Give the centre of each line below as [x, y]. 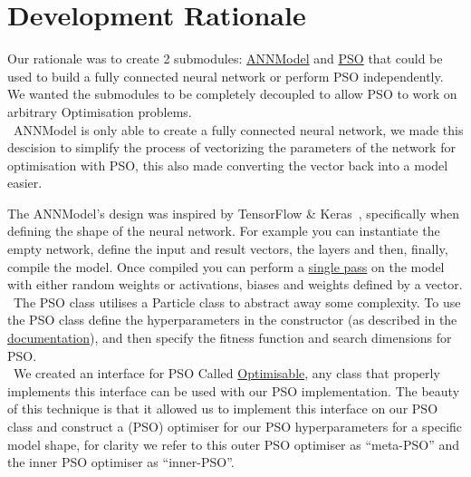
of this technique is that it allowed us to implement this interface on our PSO [223, 409]
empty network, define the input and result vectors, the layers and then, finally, [228, 249]
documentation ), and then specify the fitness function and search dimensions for [230, 338]
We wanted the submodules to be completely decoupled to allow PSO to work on [232, 94]
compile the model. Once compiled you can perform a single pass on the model [226, 266]
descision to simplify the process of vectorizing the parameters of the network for [231, 147]
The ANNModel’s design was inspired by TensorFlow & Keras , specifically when [234, 213]
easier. [25, 183]
